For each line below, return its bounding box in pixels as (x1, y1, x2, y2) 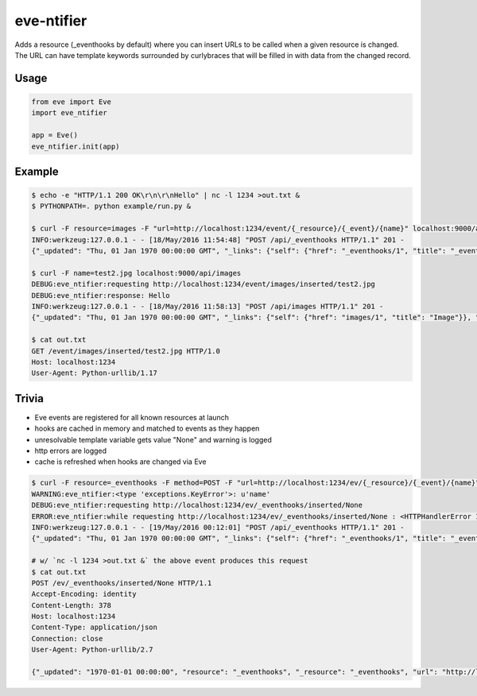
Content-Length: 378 (31, 601, 111, 609)
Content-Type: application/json (31, 623, 158, 632)
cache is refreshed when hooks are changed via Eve (34, 457, 207, 466)
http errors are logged (34, 446, 107, 456)
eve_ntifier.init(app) (31, 141, 120, 151)
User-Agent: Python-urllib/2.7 (31, 645, 154, 655)
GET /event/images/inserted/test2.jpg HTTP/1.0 (31, 346, 220, 355)
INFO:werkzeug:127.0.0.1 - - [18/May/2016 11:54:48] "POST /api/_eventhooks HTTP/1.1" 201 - (31, 235, 405, 244)
